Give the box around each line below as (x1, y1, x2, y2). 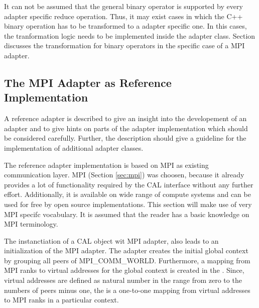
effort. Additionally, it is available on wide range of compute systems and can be (4, 189, 251, 199)
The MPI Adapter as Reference (4, 74, 172, 90)
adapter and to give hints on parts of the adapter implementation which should (4, 123, 248, 133)
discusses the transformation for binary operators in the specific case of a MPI (4, 40, 245, 51)
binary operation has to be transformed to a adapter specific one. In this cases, (4, 21, 247, 31)
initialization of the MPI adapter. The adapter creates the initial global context (4, 245, 248, 256)
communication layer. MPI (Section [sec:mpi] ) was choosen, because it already (4, 169, 244, 180)
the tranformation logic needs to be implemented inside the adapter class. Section (4, 30, 255, 41)
